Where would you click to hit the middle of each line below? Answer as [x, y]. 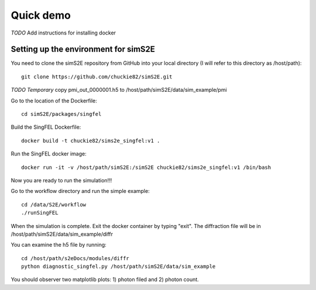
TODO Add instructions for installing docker [63, 33]
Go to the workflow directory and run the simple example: [80, 191]
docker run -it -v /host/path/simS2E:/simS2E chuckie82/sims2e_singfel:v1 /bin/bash [146, 167]
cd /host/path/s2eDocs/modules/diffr [75, 258]
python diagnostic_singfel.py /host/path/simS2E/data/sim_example [118, 267]
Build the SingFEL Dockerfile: [46, 127]
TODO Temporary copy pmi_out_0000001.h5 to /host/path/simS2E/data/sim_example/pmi [119, 90]
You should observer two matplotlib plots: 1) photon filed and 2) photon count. [105, 279]
